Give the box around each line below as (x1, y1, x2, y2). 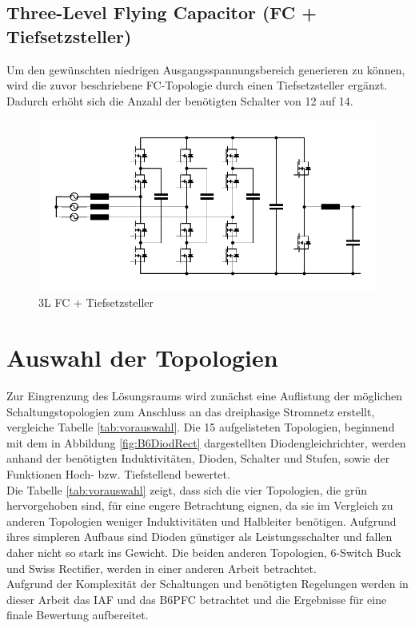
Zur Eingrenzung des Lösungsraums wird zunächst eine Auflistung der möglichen (6, 388, 402, 404)
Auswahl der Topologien (6, 341, 278, 374)
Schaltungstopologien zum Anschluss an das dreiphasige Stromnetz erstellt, (6, 403, 375, 419)
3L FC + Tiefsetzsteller (38, 294, 154, 311)
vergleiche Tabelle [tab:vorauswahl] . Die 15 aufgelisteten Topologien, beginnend (6, 419, 395, 435)
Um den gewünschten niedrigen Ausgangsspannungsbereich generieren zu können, (6, 61, 405, 78)
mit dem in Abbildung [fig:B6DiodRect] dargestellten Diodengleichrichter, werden (6, 434, 406, 451)
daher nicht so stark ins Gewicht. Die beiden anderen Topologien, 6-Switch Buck (6, 544, 401, 561)
